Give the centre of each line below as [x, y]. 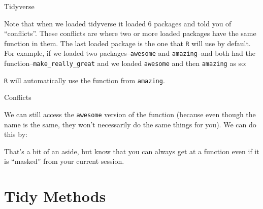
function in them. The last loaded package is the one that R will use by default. [127, 43]
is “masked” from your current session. [64, 161]
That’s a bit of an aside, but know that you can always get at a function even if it [132, 151]
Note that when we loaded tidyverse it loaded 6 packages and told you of [118, 23]
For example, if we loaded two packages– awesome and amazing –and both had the [130, 53]
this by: [16, 134]
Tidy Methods [55, 196]
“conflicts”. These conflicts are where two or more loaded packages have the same [130, 33]
